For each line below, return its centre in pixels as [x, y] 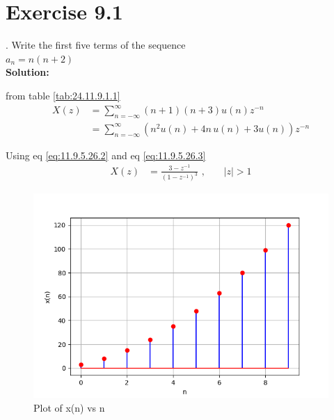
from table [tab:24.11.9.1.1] [63, 95]
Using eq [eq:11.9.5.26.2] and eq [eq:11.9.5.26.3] [106, 155]
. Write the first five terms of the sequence [96, 45]
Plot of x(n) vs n [69, 407]
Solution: [27, 72]
